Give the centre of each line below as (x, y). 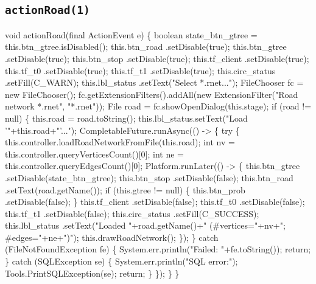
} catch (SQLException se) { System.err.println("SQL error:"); (121, 261)
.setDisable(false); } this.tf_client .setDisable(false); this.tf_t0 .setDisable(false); (155, 202)
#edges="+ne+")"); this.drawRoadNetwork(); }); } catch (112, 237)
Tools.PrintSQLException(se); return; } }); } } (92, 273)
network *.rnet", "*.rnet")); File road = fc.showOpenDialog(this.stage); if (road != (158, 106)
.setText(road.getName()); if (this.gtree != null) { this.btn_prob (125, 189)
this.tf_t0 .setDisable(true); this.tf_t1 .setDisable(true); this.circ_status (140, 70)
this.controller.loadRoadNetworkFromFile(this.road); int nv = (120, 142)
